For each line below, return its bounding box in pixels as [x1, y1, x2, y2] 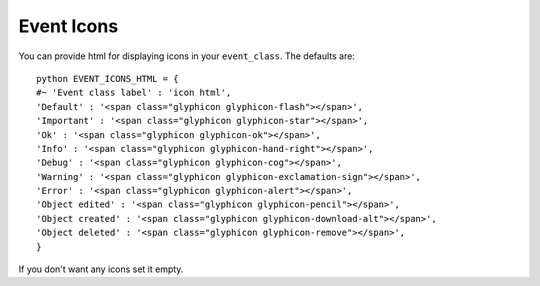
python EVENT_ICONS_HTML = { [36, 73, 179, 84]
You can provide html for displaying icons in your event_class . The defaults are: [18, 50, 355, 62]
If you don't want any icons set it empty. [18, 263, 184, 275]
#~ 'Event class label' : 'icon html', [36, 87, 232, 99]
